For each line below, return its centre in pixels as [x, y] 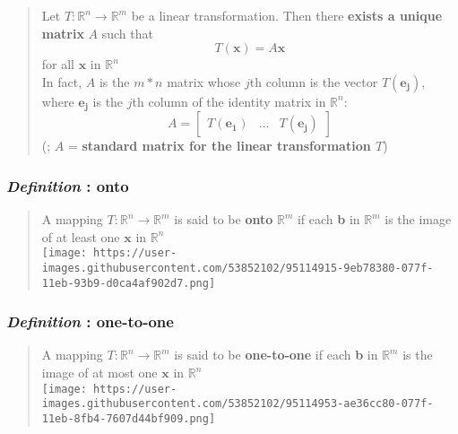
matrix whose [204, 81]
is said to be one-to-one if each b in [276, 355]
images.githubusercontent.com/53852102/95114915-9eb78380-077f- [238, 268]
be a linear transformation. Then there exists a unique [287, 15]
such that [127, 33]
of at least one [81, 236]
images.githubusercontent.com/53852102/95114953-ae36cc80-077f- [238, 404]
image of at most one [99, 373]
